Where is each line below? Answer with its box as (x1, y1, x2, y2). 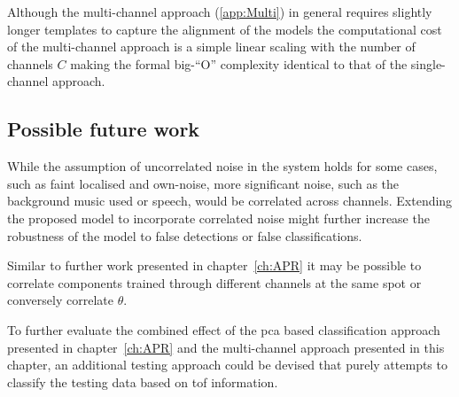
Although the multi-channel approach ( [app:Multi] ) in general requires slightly (7, 3, 432, 20)
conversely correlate (7, 291, 113, 309)
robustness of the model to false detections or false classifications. (7, 226, 362, 245)
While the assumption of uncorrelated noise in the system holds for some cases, (7, 157, 438, 175)
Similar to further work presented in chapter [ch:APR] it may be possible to (7, 256, 422, 275)
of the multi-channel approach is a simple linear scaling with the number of (7, 37, 416, 56)
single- (410, 54, 446, 73)
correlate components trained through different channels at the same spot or (7, 273, 422, 292)
